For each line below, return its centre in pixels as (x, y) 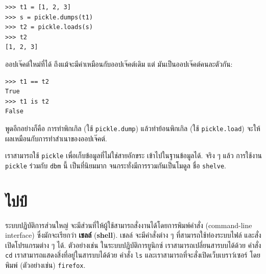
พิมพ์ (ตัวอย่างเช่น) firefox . (45, 265)
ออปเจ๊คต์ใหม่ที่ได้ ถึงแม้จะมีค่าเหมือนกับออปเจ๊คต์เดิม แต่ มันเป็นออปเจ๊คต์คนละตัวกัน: (119, 64)
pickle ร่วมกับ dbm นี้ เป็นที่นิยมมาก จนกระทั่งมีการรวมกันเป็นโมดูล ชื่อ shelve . (116, 165)
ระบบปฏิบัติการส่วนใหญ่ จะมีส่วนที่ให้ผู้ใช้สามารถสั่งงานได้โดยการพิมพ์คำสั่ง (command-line (129, 225)
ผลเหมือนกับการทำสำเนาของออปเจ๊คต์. (56, 138)
